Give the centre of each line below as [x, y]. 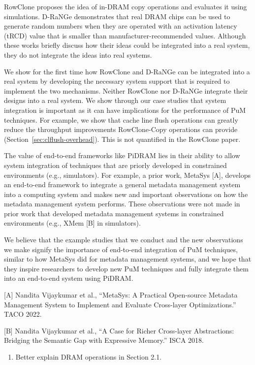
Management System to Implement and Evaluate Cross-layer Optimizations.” [120, 304]
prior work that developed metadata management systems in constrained [114, 213]
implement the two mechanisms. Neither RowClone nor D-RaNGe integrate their [126, 90]
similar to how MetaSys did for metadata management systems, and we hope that [128, 259]
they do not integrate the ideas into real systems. [78, 54]
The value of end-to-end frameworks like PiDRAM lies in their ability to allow [122, 155]
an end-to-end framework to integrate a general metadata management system [122, 184]
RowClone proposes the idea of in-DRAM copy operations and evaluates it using [126, 6]
